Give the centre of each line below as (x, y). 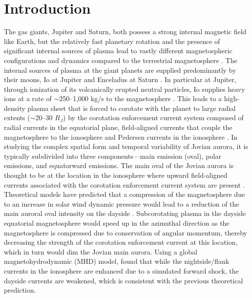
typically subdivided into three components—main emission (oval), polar (113, 156)
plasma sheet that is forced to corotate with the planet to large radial (132, 108)
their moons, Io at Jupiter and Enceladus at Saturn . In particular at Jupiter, (120, 79)
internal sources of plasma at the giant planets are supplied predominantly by (120, 70)
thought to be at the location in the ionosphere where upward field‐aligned (116, 175)
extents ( (17, 117)
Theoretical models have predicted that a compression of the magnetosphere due (125, 194)
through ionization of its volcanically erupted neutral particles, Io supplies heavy (125, 89)
